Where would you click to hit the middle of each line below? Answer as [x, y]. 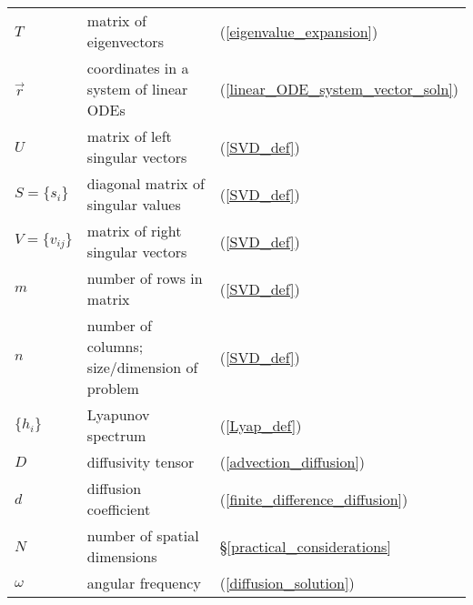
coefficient [119, 509]
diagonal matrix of [146, 183]
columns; [115, 346]
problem [113, 388]
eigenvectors [125, 41]
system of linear [137, 89]
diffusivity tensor [141, 462]
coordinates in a [138, 68]
